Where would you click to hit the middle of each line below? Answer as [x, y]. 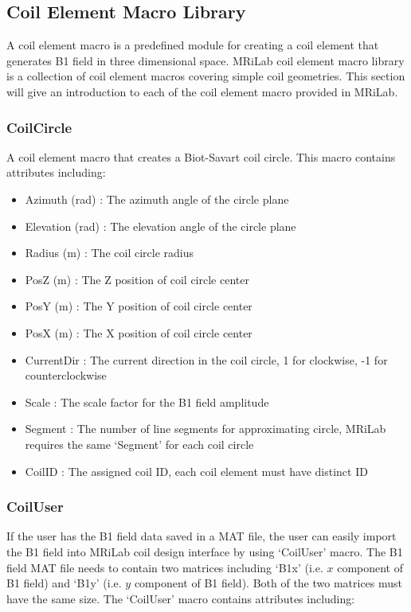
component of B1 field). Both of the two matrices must [268, 583]
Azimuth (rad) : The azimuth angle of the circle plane [157, 199]
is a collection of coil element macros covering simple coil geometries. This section [206, 76]
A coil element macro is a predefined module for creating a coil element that [193, 45]
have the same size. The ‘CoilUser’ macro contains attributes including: [181, 598]
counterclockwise [66, 375]
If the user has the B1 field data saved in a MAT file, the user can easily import [202, 536]
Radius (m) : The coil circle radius [109, 253]
